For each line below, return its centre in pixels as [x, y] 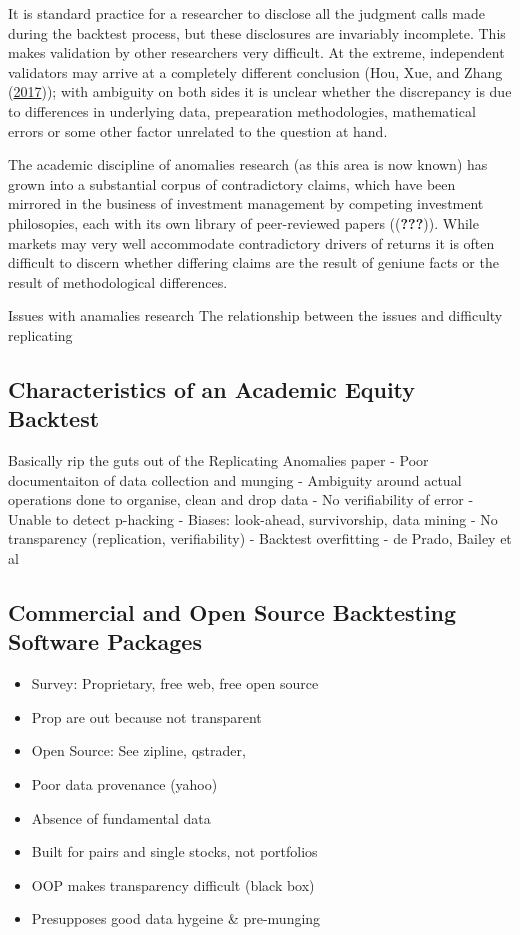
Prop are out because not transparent [146, 716]
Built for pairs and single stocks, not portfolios [174, 851]
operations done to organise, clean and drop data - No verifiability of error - [241, 499]
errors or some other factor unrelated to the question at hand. [198, 130]
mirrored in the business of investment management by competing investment [246, 203]
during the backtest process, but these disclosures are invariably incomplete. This [257, 32]
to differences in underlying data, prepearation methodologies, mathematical [242, 110]
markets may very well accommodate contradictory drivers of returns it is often [251, 242]
